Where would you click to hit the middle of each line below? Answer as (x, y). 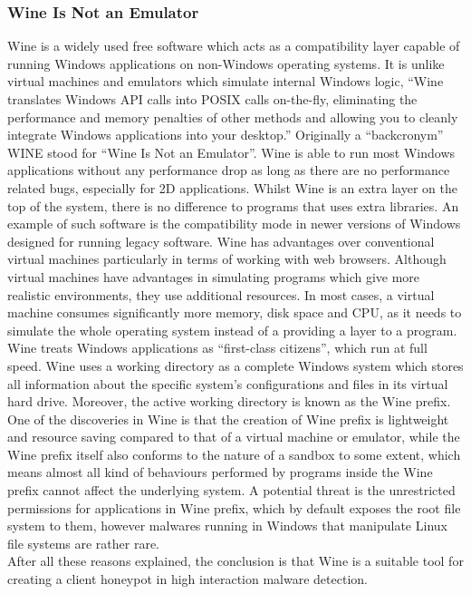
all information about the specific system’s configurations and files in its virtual (228, 383)
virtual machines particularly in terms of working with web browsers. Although (227, 259)
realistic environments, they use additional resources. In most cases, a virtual (221, 294)
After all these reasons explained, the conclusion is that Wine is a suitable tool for (235, 561)
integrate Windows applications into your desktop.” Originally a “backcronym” (226, 135)
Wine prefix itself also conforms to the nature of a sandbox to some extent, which (234, 454)
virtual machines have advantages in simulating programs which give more (214, 276)
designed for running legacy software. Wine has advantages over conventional (221, 241)
